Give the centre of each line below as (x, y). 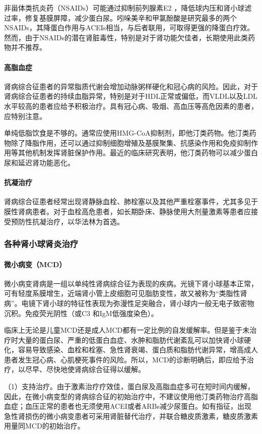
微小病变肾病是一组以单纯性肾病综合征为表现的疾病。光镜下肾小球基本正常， (131, 283)
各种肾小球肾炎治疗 (41, 244)
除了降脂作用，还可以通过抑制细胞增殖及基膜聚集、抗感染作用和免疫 (124, 142)
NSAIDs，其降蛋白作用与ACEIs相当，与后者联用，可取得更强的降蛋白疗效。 (129, 27)
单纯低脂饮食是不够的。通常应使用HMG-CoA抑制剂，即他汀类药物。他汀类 (127, 133)
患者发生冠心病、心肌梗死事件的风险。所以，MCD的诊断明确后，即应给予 (125, 359)
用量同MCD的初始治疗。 (44, 426)
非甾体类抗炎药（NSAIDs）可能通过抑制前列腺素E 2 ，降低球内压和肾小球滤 (128, 8)
